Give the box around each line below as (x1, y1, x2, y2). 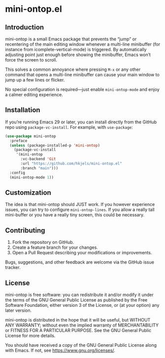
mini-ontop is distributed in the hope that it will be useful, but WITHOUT (5, 317, 151, 323)
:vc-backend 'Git (20, 156, 56, 162)
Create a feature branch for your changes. (12, 244, 99, 250)
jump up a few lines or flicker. (5, 77, 65, 83)
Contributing (5, 226, 45, 235)
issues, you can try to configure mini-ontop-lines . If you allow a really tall (5, 207, 155, 212)
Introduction (5, 23, 44, 31)
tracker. (5, 265, 21, 270)
